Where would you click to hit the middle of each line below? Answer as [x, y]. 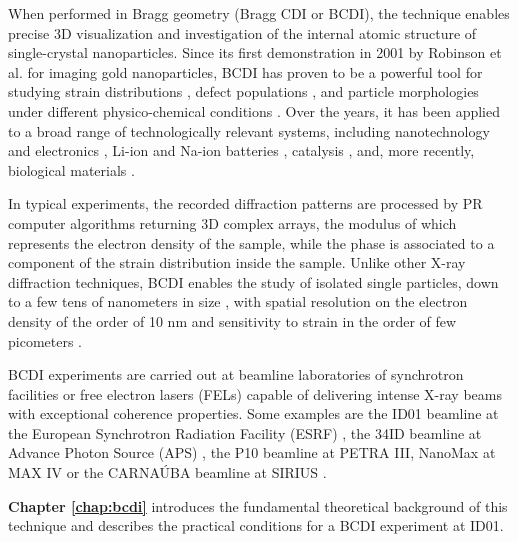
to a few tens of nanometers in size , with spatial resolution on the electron [238, 301]
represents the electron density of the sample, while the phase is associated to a [251, 242]
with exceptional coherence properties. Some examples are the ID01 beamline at [253, 413]
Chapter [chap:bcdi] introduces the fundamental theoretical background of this [258, 505]
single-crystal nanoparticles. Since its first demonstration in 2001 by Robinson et [255, 52]
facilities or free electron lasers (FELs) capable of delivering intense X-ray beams [255, 393]
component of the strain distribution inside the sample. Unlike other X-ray [237, 262]
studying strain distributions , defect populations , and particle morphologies [243, 91]
